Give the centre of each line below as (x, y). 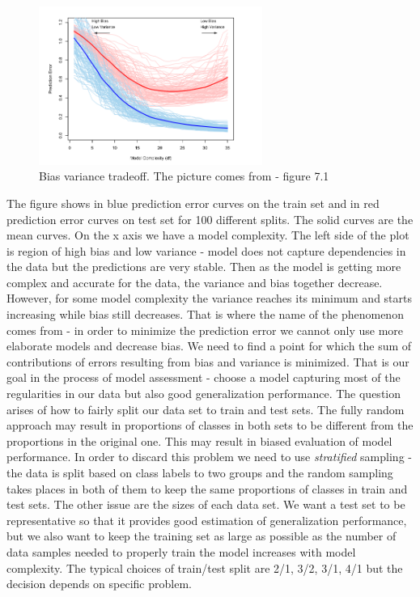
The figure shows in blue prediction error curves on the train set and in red (193, 203)
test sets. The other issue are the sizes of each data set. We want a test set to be (206, 504)
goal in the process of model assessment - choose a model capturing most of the (204, 377)
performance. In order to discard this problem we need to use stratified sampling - (209, 457)
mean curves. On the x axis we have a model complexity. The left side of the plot (208, 235)
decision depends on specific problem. (99, 584)
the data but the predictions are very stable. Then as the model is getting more (204, 267)
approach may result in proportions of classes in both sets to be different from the (210, 425)
